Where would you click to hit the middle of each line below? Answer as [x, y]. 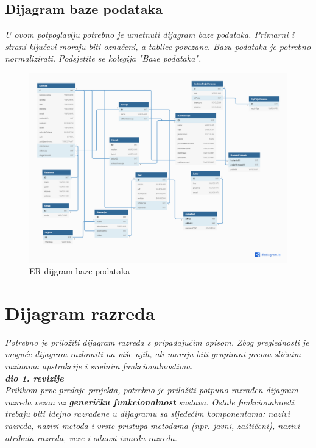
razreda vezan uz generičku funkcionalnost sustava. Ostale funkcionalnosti [150, 401]
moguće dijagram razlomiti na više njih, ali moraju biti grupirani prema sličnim [153, 354]
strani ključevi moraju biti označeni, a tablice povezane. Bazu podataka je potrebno [158, 46]
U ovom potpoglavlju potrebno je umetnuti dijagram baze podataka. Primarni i [150, 34]
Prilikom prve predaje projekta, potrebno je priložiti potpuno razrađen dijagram [152, 390]
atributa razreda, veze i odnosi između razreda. [91, 437]
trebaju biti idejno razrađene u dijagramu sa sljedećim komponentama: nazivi [148, 414]
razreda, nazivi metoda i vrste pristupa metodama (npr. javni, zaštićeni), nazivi [152, 425]
